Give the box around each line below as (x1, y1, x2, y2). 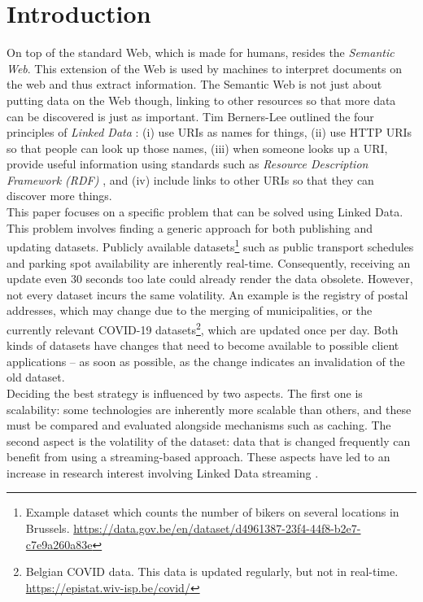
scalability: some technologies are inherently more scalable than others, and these (7, 400, 412, 417)
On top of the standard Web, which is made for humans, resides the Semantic (7, 44, 395, 61)
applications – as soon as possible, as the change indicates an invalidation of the (7, 352, 405, 369)
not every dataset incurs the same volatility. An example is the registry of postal (7, 286, 408, 303)
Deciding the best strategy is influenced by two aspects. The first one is (7, 384, 363, 401)
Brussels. (25, 520, 70, 537)
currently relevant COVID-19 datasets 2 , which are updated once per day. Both (7, 318, 399, 338)
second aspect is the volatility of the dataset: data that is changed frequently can (7, 432, 411, 449)
